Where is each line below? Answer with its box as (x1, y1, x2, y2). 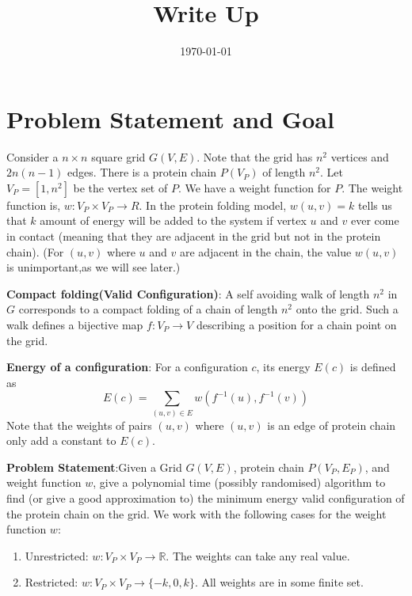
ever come (350, 212, 399, 229)
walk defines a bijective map (6, 317, 143, 332)
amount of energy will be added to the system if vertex (40, 212, 307, 229)
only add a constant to (6, 432, 116, 449)
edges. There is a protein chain (67, 164, 217, 180)
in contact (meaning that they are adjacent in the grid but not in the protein (6, 228, 381, 245)
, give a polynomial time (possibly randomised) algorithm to (93, 474, 386, 491)
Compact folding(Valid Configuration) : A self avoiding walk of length (6, 285, 370, 302)
